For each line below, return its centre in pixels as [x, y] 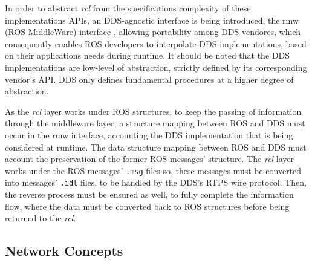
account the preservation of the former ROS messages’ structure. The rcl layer [150, 159]
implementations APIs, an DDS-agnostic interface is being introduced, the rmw [152, 20]
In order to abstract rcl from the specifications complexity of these [128, 8]
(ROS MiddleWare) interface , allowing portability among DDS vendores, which [153, 32]
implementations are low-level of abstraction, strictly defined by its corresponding [156, 67]
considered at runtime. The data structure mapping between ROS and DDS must [156, 147]
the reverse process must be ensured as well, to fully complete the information [149, 194]
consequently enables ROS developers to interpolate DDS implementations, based [156, 43]
